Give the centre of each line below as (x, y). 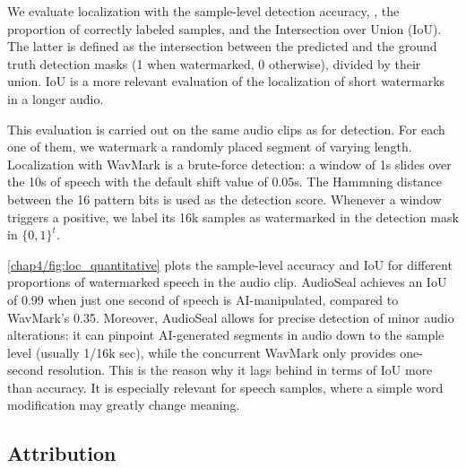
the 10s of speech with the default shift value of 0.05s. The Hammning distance (224, 182)
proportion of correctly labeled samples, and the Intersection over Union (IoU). (224, 28)
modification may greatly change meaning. (124, 405)
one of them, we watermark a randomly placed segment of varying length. (210, 147)
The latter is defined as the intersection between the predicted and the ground (222, 46)
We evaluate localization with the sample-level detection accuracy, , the (203, 11)
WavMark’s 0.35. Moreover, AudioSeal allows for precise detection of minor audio (231, 317)
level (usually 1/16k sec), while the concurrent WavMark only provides (202, 352)
